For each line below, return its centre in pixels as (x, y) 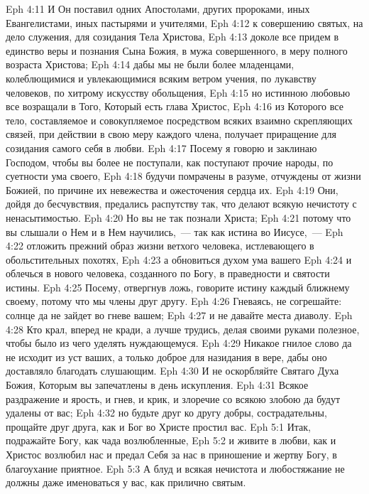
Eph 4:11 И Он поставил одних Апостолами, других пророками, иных (158, 9)
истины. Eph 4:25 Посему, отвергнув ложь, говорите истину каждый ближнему (178, 287)
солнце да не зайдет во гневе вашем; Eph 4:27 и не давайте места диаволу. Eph (179, 315)
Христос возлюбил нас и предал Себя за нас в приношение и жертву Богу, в (171, 454)
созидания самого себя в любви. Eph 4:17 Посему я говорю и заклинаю (161, 147)
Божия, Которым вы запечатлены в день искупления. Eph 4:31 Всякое (157, 385)
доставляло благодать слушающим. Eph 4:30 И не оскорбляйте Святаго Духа (172, 371)
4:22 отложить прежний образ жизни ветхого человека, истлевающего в (160, 246)
